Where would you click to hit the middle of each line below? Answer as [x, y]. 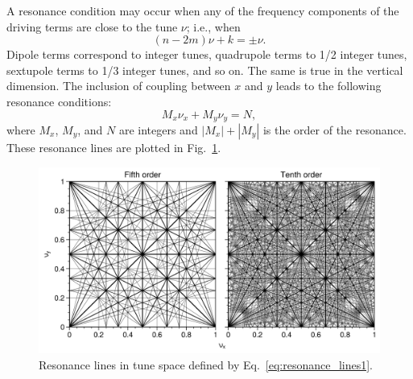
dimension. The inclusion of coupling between [119, 86]
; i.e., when [213, 26]
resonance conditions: [59, 101]
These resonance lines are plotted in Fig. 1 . [114, 148]
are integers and [158, 130]
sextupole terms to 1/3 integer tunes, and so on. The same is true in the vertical [205, 70]
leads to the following [328, 86]
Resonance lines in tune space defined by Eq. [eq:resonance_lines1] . [206, 365]
